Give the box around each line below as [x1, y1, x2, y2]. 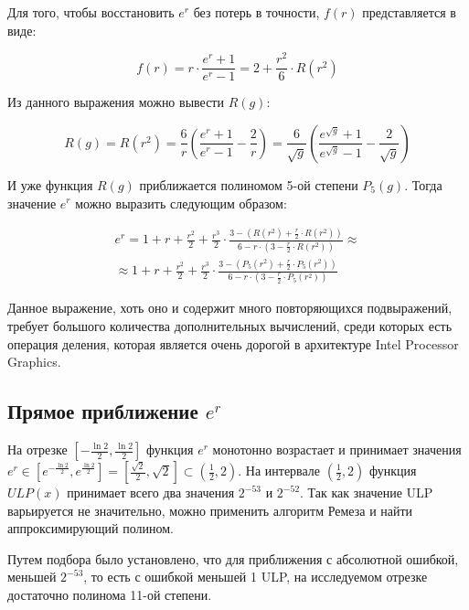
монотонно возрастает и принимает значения [212, 440, 462, 458]
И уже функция [7, 175, 93, 194]
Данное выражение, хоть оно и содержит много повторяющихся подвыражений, [7, 298, 453, 317]
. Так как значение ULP [300, 483, 433, 501]
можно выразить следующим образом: [75, 193, 287, 212]
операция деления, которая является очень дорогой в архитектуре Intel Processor [7, 334, 459, 353]
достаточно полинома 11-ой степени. [7, 584, 212, 604]
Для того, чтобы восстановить [7, 3, 175, 21]
